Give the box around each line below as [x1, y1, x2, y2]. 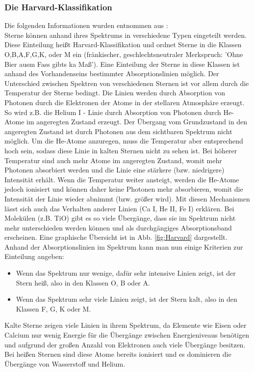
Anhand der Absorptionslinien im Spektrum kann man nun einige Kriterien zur [4, 241, 243, 252]
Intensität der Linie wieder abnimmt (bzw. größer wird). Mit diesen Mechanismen [4, 193, 250, 203]
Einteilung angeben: [4, 251, 64, 261]
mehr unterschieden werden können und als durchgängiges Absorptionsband [4, 222, 232, 232]
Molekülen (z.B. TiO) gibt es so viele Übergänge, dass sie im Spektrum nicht [4, 213, 236, 223]
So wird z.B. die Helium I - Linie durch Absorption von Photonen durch [4, 107, 221, 117]
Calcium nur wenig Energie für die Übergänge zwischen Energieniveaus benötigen [4, 330, 249, 340]
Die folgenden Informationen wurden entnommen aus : [4, 20, 168, 30]
